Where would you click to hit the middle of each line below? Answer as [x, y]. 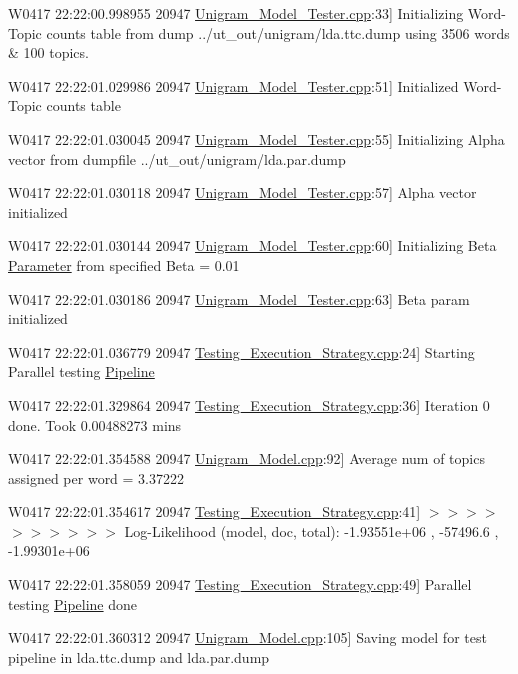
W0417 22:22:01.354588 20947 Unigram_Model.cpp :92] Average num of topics [246, 458]
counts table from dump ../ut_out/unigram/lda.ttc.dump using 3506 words [278, 32]
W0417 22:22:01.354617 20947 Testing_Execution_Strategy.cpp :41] [214, 511]
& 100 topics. [48, 52]
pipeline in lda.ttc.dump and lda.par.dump [139, 656]
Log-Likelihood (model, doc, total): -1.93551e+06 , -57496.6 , [311, 530]
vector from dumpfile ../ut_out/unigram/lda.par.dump [177, 158]
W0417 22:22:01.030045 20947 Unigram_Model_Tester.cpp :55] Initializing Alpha [256, 138]
